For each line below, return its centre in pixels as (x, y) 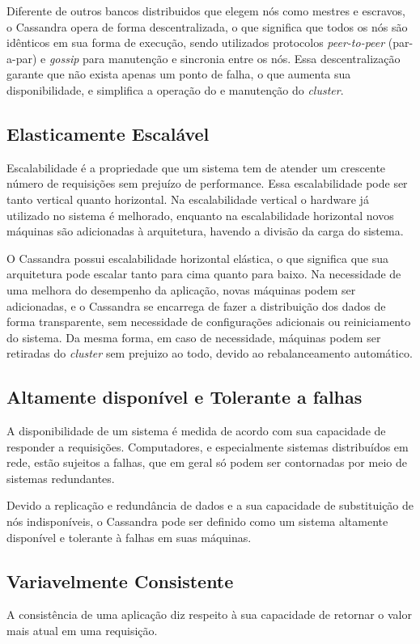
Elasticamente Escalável (108, 133)
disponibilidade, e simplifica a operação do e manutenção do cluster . (175, 89)
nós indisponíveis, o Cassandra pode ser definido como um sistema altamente (197, 521)
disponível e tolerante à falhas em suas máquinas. (129, 537)
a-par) (22, 58)
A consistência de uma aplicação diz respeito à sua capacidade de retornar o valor (209, 614)
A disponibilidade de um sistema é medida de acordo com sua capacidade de (196, 431)
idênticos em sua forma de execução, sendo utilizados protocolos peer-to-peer (196, 42)
